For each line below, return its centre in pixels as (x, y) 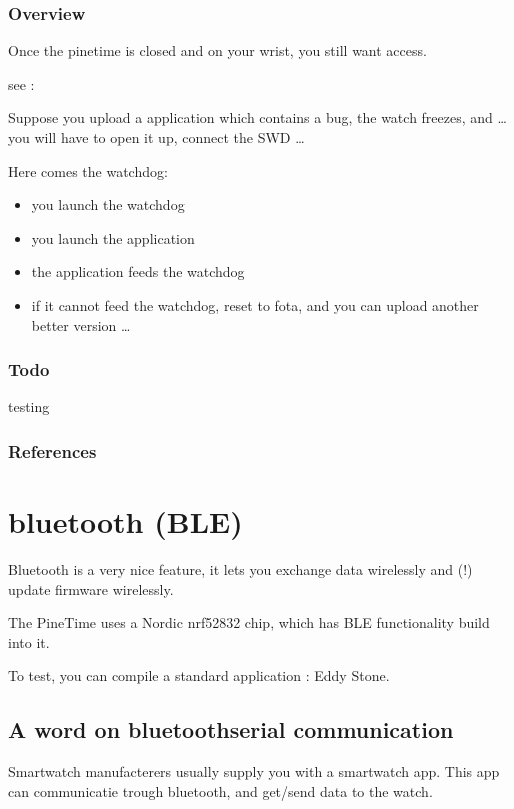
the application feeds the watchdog (138, 271)
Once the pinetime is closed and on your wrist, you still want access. (217, 50)
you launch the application (113, 237)
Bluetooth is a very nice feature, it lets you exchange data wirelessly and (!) (240, 568)
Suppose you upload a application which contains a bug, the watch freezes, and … (257, 117)
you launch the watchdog (108, 204)
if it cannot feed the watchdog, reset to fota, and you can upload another (255, 304)
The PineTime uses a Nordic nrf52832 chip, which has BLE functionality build (249, 622)
